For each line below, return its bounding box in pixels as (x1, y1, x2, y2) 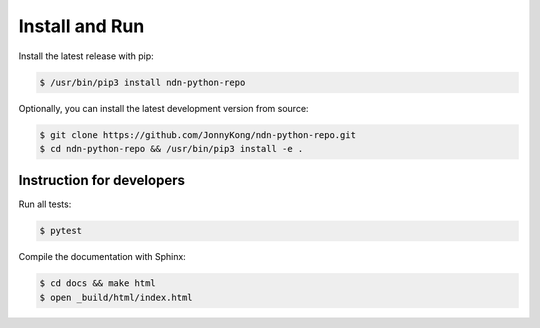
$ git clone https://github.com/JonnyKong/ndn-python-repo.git (39, 129, 357, 140)
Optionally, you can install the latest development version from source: (18, 102, 309, 114)
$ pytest (39, 225, 83, 237)
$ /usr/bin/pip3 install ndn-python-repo (39, 76, 246, 88)
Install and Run (18, 15, 145, 37)
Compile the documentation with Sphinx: (18, 251, 187, 263)
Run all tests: (18, 198, 72, 210)
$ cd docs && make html (39, 278, 157, 289)
